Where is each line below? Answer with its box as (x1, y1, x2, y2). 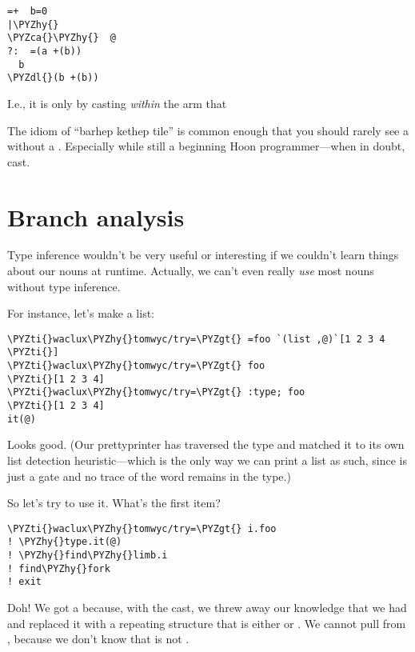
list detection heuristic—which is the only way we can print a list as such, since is (7, 452, 407, 468)
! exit (7, 576, 42, 588)
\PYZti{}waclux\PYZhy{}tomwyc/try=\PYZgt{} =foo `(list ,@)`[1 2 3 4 (7, 333, 385, 345)
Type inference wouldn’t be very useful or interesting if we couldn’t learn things (7, 246, 399, 263)
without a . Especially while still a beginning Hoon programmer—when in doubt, (7, 138, 405, 154)
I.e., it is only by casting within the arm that (7, 94, 227, 111)
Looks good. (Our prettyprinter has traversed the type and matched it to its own (7, 436, 405, 453)
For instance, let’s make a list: (7, 305, 155, 322)
